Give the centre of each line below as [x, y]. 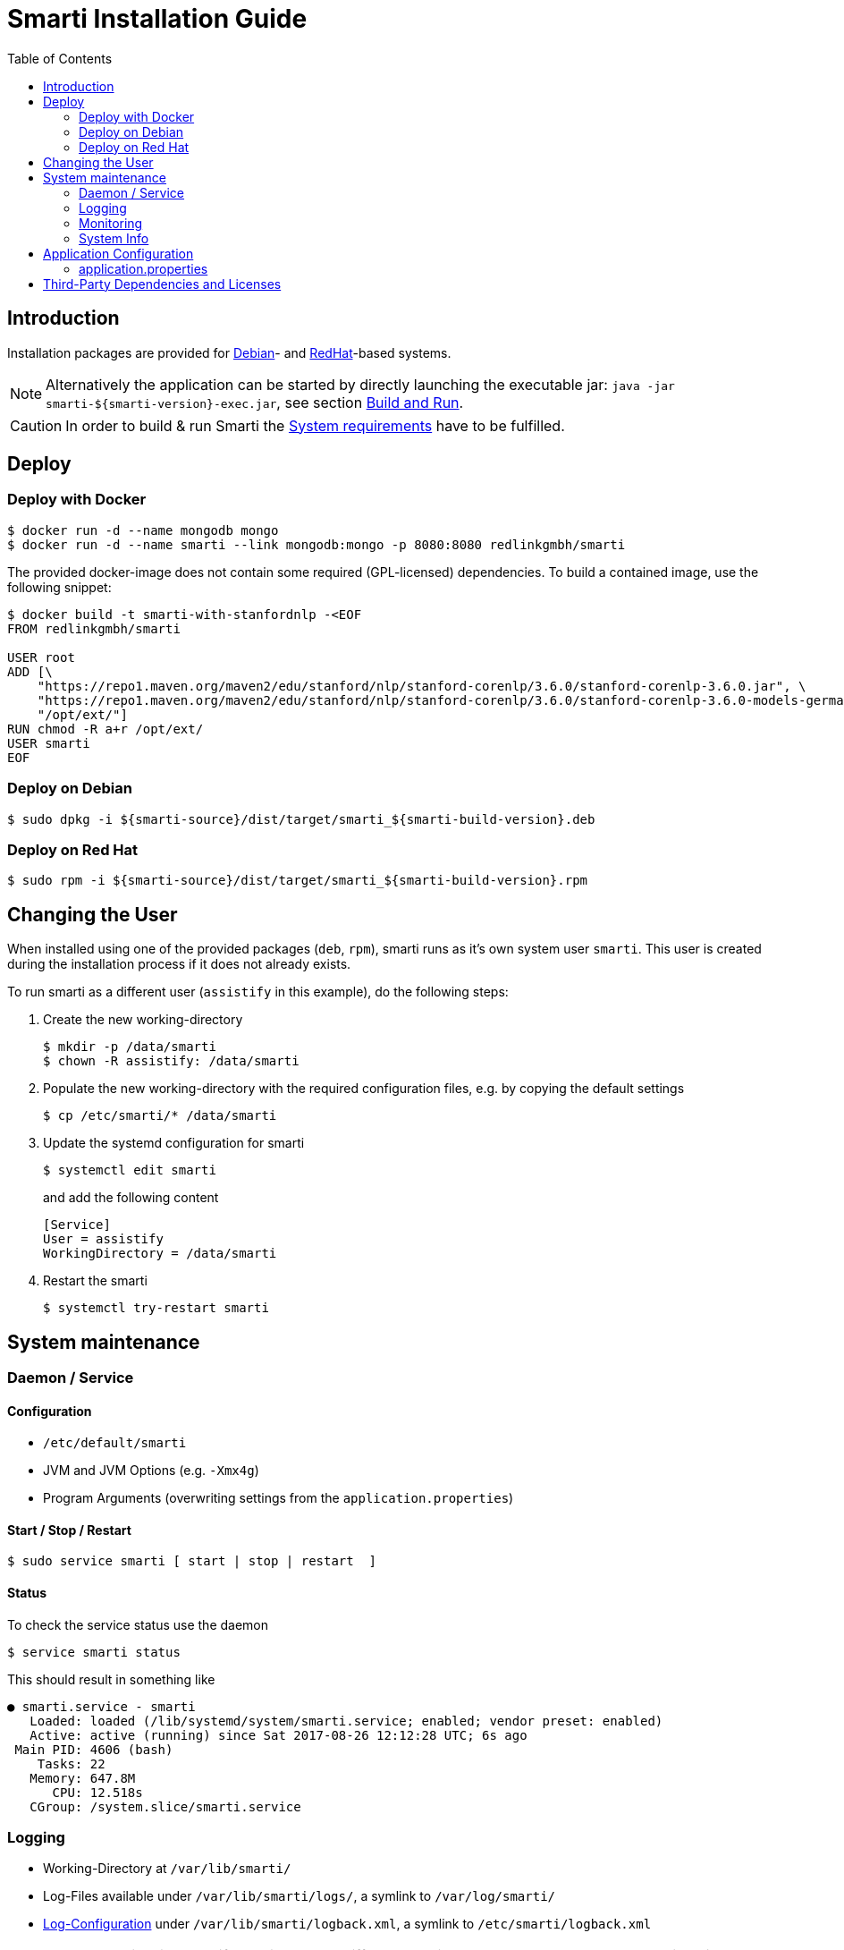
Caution [36, 425]
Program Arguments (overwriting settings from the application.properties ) [279, 1498]
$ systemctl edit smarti [130, 1170]
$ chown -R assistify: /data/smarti [171, 1061]
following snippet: [59, 587]
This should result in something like [111, 1679]
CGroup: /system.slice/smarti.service [165, 1806]
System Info [114, 238]
